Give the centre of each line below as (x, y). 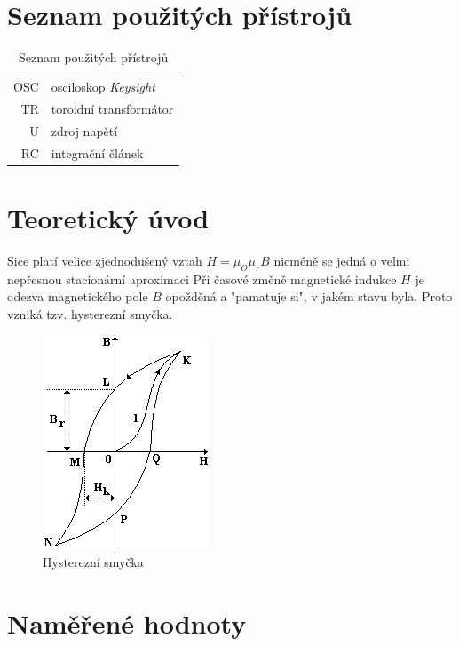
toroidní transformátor (112, 108)
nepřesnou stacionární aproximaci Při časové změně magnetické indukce (202, 279)
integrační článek (97, 152)
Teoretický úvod (108, 217)
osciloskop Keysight (103, 86)
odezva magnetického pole (78, 296)
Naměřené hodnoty (127, 622)
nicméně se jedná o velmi (342, 260)
